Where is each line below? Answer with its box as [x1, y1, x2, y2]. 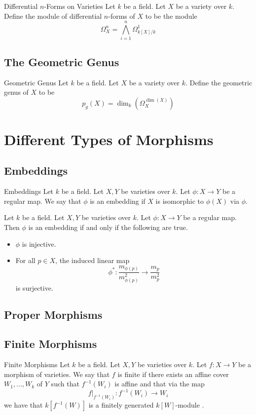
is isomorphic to [155, 195, 204, 206]
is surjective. [15, 283, 53, 293]
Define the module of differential [4, 10, 102, 21]
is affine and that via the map [114, 378, 205, 389]
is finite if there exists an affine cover [117, 369, 229, 379]
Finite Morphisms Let [4, 359, 70, 370]
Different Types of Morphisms [4, 129, 214, 149]
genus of [4, 87, 29, 97]
